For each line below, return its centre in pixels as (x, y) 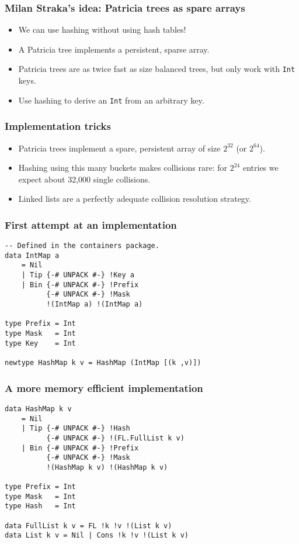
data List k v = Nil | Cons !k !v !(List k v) (97, 536)
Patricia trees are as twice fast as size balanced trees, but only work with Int (157, 69)
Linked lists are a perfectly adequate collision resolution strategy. (135, 199)
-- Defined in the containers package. (82, 246)
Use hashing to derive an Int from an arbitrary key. (111, 100)
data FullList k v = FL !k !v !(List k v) (88, 526)
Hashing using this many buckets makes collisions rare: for (123, 168)
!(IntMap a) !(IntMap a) (95, 304)
